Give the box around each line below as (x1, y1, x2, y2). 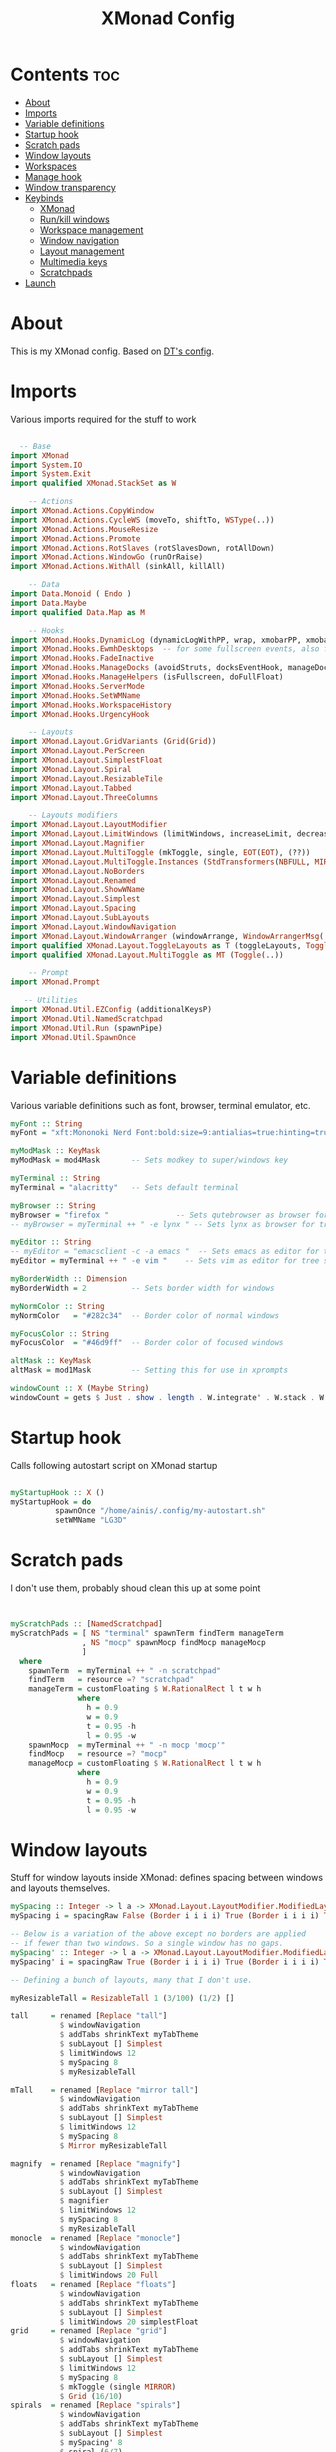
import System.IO (10, 460, 83, 470)
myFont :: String (10, 1118, 83, 1129)
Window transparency (24, 181, 117, 193)
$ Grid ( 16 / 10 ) (59, 2391, 123, 2401)
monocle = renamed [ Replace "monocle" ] (10, 2233, 182, 2243)
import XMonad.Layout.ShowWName (10, 885, 145, 895)
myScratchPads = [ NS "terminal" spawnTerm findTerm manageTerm (10, 1628, 284, 1638)
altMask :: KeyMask (10, 1356, 92, 1366)
